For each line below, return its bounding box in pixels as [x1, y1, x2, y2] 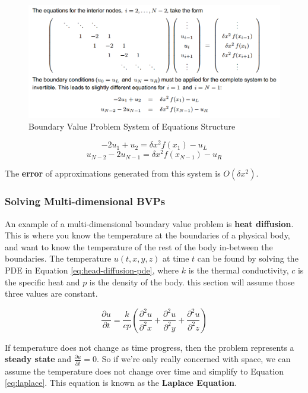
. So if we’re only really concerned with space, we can [97, 353, 291, 365]
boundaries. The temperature [5, 252, 112, 265]
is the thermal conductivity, [188, 263, 289, 276]
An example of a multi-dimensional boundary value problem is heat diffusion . [5, 217, 294, 229]
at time [163, 252, 189, 265]
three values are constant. [5, 287, 98, 300]
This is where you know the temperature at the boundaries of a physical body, [5, 229, 290, 241]
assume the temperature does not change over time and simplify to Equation [5, 364, 284, 377]
